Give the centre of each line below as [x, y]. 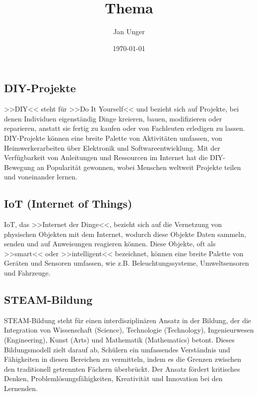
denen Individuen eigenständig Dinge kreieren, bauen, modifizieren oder [113, 118]
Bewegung [19, 167]
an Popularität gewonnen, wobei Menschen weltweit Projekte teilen [139, 167]
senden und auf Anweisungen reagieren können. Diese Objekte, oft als [110, 244]
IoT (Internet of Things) [68, 203]
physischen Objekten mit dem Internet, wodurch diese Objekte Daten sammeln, [125, 234]
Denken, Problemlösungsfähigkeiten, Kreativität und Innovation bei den [113, 378]
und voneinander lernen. [41, 177]
